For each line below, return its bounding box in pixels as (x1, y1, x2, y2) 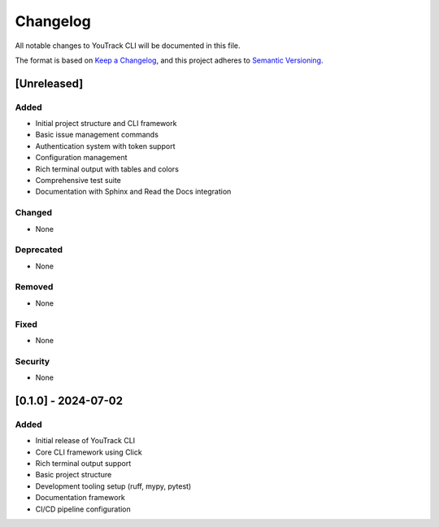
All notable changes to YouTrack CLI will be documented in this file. (15, 41, 241, 50)
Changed (15, 207, 53, 219)
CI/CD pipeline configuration (35, 504, 132, 514)
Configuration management (35, 153, 128, 163)
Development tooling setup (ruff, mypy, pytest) (35, 481, 192, 491)
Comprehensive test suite (35, 176, 122, 185)
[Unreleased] (15, 76, 84, 90)
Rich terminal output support (35, 459, 132, 468)
